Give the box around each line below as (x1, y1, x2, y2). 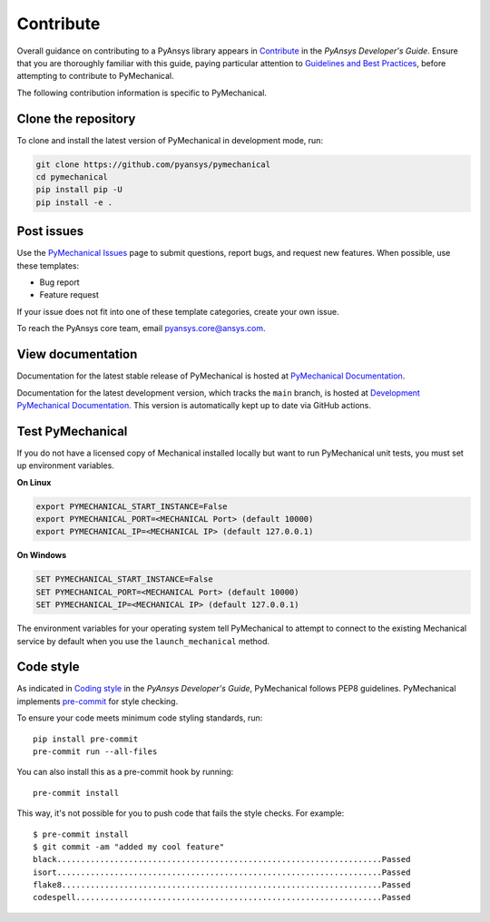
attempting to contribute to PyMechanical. (16, 71, 174, 82)
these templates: (16, 260, 80, 271)
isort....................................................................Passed (33, 867, 411, 878)
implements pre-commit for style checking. (16, 695, 179, 707)
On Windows (16, 550, 67, 561)
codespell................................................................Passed (33, 892, 411, 903)
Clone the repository (16, 111, 136, 126)
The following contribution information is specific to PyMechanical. (16, 87, 268, 98)
